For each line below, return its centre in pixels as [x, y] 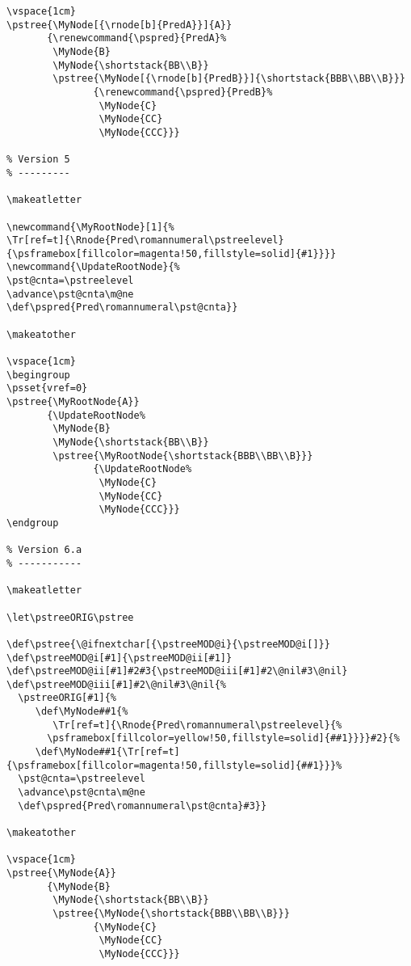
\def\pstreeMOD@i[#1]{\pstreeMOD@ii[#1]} [120, 658]
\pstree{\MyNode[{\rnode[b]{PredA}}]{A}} [120, 25]
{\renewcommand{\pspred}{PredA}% [137, 38]
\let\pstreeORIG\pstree [70, 617]
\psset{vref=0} [47, 388]
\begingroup [38, 375]
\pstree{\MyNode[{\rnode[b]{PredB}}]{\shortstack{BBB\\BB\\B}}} [229, 79]
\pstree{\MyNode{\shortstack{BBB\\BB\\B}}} [171, 913]
